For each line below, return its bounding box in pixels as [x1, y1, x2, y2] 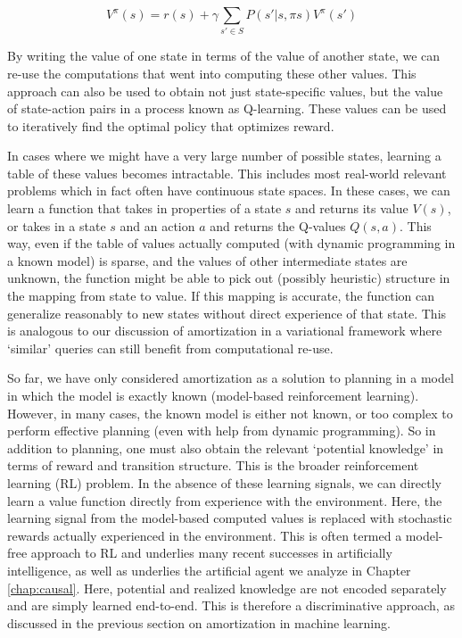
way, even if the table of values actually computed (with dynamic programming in [7, 234, 456, 253]
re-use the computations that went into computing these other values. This [7, 63, 417, 82]
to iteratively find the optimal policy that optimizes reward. [7, 116, 334, 135]
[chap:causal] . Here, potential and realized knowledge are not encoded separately [7, 578, 447, 597]
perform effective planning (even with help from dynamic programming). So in [7, 421, 436, 440]
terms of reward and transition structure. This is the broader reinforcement [7, 456, 419, 475]
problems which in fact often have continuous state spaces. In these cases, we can [7, 181, 450, 200]
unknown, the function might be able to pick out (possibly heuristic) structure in [7, 269, 450, 287]
